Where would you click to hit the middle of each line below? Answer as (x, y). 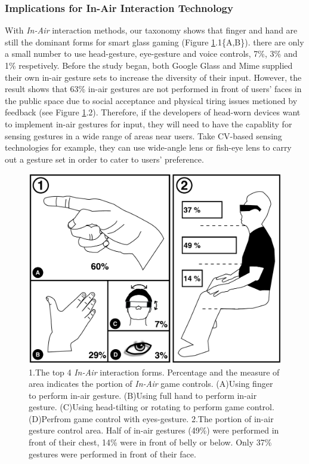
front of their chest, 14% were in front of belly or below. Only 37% (150, 442)
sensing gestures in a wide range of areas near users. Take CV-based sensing (143, 135)
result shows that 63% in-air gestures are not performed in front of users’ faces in (153, 89)
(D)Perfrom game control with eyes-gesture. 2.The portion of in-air (151, 418)
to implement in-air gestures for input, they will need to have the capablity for (149, 123)
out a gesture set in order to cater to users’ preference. (104, 159)
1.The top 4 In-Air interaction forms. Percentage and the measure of (154, 372)
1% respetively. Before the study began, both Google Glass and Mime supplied (149, 65)
